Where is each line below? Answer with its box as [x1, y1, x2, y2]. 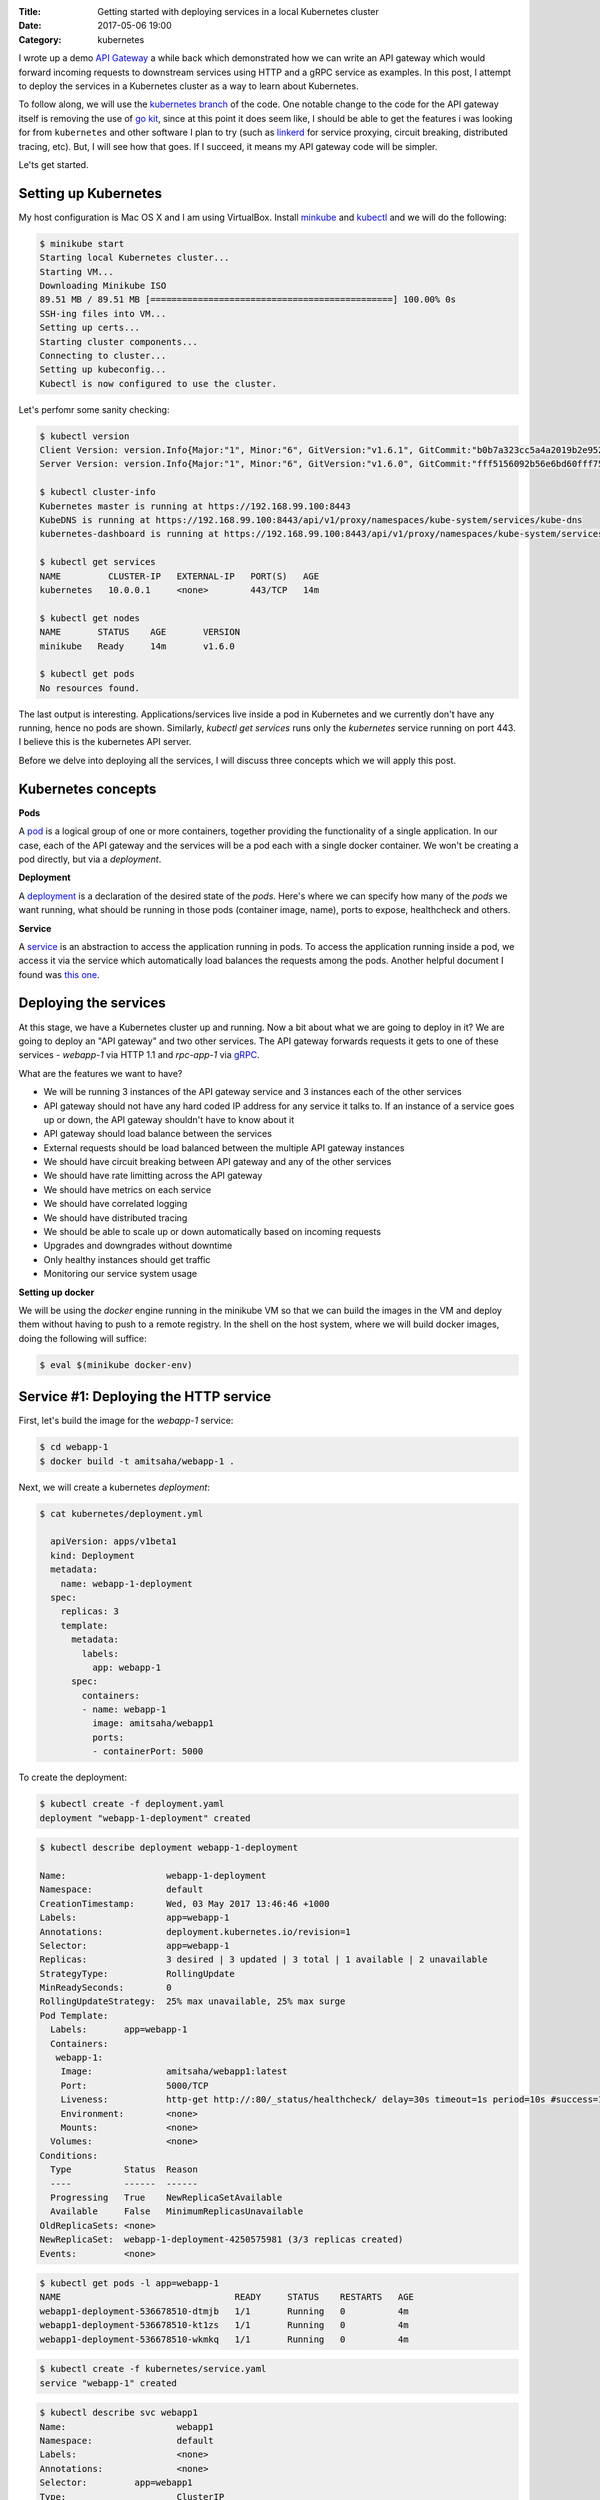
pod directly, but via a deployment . [18, 853, 162, 865]
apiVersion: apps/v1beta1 [50, 1536, 177, 1547]
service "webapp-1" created [39, 2377, 177, 2389]
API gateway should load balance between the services [43, 1128, 272, 1140]
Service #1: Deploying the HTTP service [18, 1388, 272, 1405]
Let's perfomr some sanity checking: [18, 403, 170, 415]
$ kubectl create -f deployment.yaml [39, 1798, 225, 1810]
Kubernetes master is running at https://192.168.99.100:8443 [39, 500, 351, 512]
